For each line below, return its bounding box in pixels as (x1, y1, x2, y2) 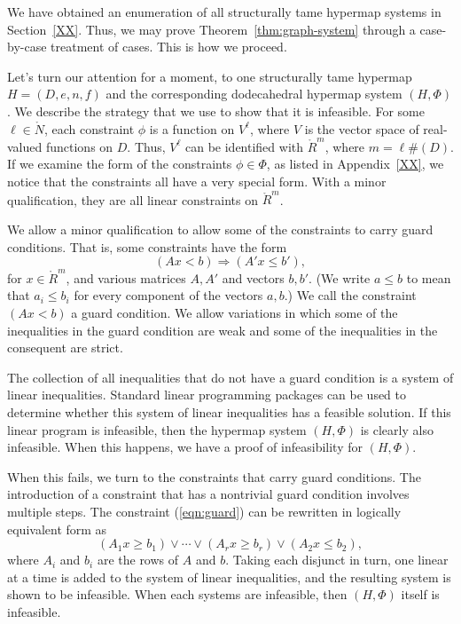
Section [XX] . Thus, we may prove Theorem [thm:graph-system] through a (7, 20, 416, 38)
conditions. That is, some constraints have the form (7, 237, 287, 256)
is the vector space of (304, 119, 419, 138)
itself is (401, 585, 440, 604)
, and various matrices (66, 268, 186, 287)
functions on (45, 137, 113, 155)
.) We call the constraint (284, 286, 417, 304)
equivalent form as (7, 519, 107, 538)
